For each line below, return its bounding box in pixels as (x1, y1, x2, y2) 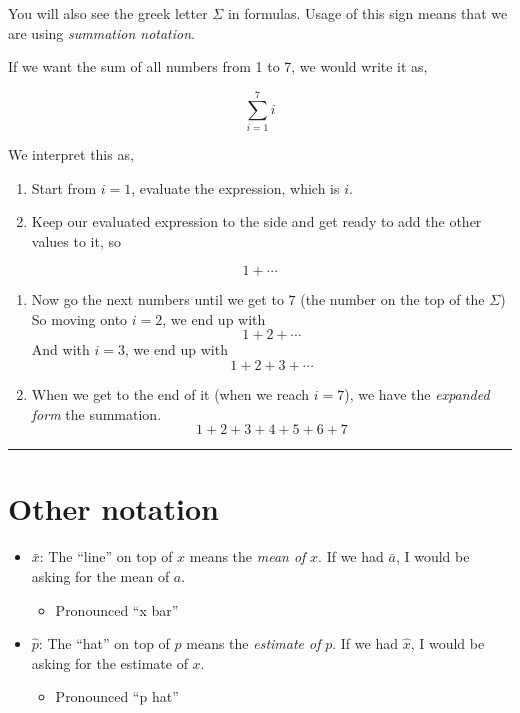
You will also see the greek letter (8, 3, 208, 23)
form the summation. (31, 403, 162, 424)
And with (31, 339, 90, 360)
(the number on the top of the (300, 289, 485, 310)
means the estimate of (186, 633, 321, 654)
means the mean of (189, 546, 306, 567)
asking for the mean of (31, 565, 170, 586)
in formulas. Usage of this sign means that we (227, 3, 508, 23)
